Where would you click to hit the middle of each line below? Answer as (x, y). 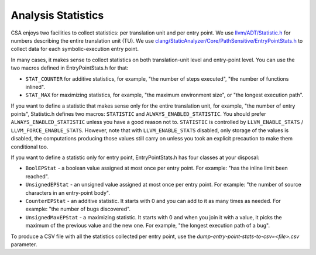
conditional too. (30, 147)
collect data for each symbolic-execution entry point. (75, 49)
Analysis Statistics (57, 15)
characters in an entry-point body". (68, 192)
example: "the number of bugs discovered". (78, 209)
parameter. (24, 244)
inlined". (35, 87)
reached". (37, 176)
